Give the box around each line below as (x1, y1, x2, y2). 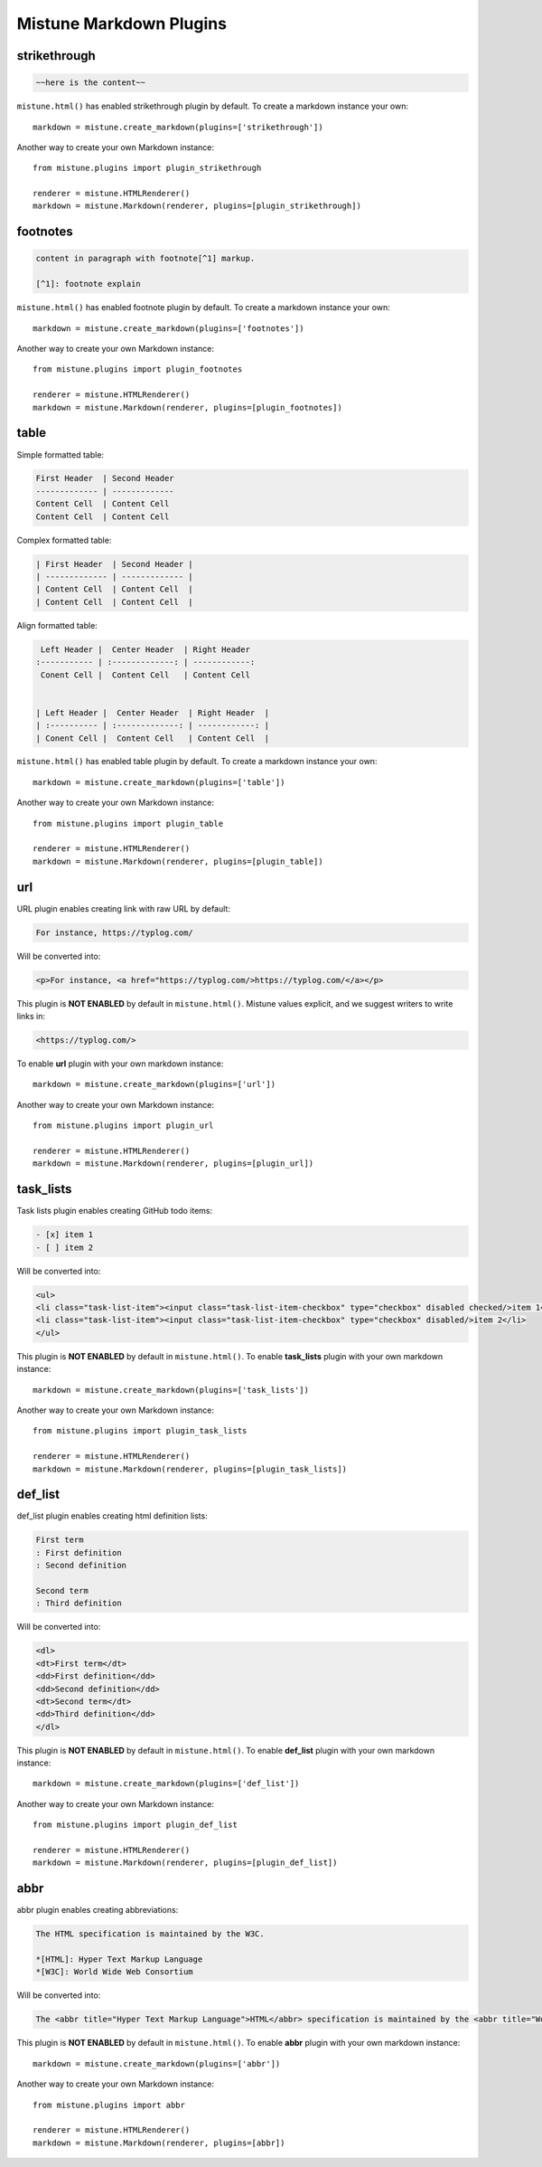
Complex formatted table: (16, 535, 112, 545)
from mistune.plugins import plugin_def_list (33, 1820, 238, 1831)
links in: (16, 1011, 45, 1022)
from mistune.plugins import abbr (33, 2099, 185, 2110)
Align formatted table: (16, 620, 98, 630)
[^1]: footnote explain (35, 279, 142, 289)
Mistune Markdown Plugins (16, 14, 228, 33)
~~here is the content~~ (35, 78, 146, 88)
